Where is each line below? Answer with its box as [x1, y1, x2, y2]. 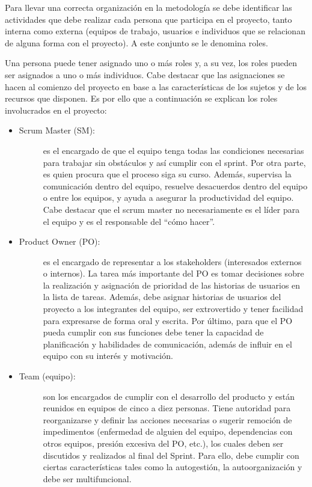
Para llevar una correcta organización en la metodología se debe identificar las [5, 1, 292, 13]
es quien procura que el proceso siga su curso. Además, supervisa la [43, 168, 292, 180]
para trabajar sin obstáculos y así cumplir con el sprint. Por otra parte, [43, 156, 306, 168]
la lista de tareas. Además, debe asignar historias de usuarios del [43, 290, 281, 303]
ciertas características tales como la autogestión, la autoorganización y [43, 461, 302, 473]
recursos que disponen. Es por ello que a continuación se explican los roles [5, 92, 278, 105]
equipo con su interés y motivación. [43, 349, 173, 362]
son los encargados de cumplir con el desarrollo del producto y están [43, 390, 295, 402]
